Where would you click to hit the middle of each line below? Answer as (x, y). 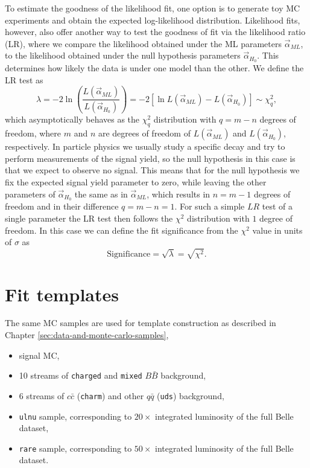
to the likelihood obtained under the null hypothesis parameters (123, 55)
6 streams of (42, 395)
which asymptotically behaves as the (72, 119)
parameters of (30, 194)
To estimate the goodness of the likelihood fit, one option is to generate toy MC (153, 8)
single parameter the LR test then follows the (89, 218)
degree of (276, 218)
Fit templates (62, 294)
